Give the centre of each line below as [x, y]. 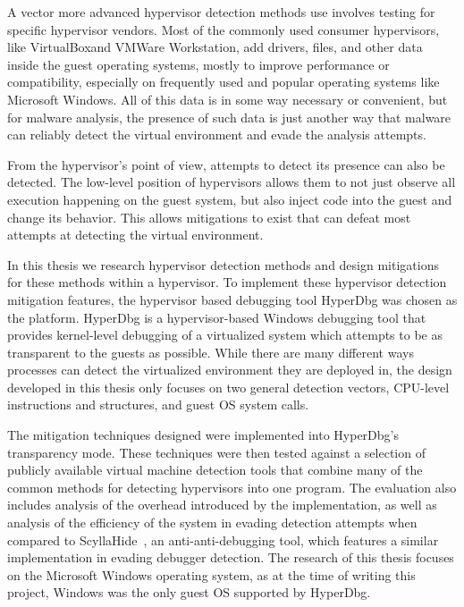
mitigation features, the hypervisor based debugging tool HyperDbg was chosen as [232, 299]
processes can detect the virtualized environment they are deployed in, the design [230, 370]
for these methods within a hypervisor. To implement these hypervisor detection [227, 282]
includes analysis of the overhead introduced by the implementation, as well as [222, 505]
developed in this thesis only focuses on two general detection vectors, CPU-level [228, 387]
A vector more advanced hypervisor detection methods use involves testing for [221, 12]
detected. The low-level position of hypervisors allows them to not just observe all [232, 182]
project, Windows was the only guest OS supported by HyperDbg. [189, 592]
